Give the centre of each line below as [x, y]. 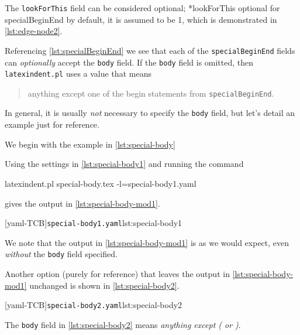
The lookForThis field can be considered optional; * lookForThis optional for [142, 8]
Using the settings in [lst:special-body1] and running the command [124, 164]
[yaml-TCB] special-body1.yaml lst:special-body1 [94, 223]
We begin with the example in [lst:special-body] [90, 144]
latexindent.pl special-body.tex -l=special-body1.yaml [101, 183]
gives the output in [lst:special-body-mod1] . [82, 203]
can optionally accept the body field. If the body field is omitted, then [129, 62]
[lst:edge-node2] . [34, 31]
